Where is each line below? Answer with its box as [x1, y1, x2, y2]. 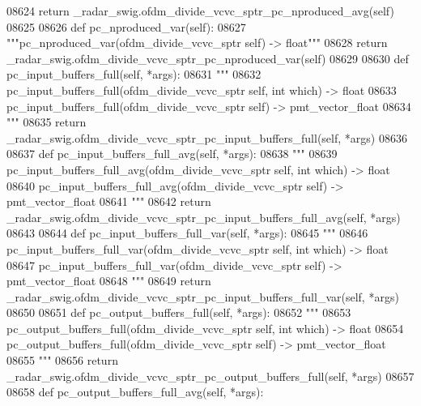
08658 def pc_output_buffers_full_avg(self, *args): [6, 383, 264, 400]
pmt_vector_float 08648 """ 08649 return [6, 272, 211, 289]
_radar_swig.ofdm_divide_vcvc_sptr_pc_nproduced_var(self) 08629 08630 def [6, 49, 409, 66]
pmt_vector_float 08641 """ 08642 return [6, 193, 211, 210]
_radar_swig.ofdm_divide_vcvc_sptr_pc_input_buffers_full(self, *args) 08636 [6, 129, 407, 146]
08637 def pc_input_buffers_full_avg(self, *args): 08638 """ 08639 [6, 145, 338, 162]
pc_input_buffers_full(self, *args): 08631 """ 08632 [6, 66, 262, 83]
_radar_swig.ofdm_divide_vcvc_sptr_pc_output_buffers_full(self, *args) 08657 [6, 367, 415, 384]
